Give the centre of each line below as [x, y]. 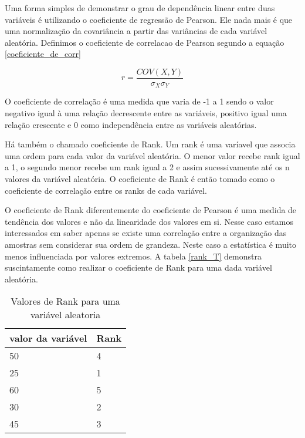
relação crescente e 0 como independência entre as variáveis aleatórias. [131, 124]
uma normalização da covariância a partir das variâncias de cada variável [136, 31]
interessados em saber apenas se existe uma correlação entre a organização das [146, 233]
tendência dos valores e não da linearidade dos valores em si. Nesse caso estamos [149, 221]
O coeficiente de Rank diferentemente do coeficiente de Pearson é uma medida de [151, 210]
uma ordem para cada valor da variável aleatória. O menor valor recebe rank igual [152, 155]
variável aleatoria [65, 315]
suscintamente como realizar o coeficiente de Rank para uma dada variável [138, 267]
